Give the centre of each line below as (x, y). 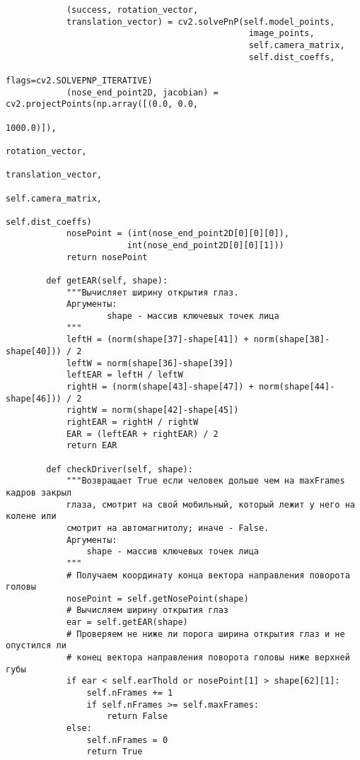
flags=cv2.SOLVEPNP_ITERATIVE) (79, 80)
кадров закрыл (39, 492)
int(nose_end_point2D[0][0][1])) (205, 246)
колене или (31, 516)
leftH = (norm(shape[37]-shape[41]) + (157, 340)
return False (138, 717)
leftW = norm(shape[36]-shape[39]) (150, 363)
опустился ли (36, 646)
